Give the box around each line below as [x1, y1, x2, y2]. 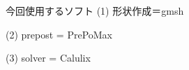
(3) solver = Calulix [6, 50, 91, 65]
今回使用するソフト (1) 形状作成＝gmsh [6, 3, 184, 17]
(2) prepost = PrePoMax [6, 27, 113, 41]
